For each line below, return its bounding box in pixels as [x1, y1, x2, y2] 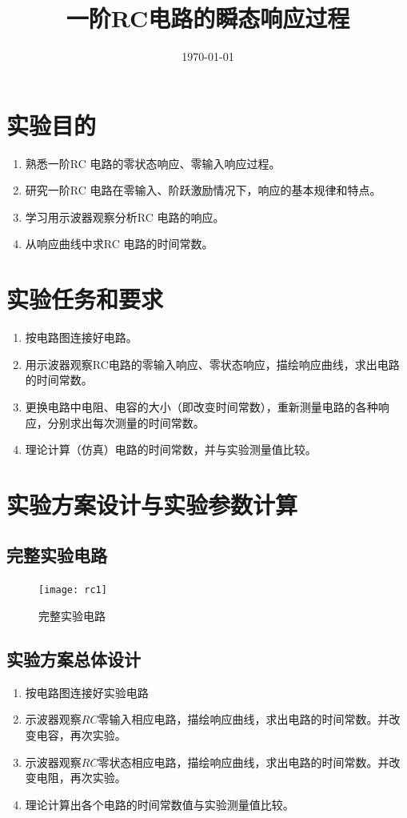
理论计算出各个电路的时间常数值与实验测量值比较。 [25, 796, 294, 812]
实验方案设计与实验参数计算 [6, 487, 298, 520]
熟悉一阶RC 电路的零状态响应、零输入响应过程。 [25, 154, 281, 171]
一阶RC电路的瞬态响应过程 [66, 2, 350, 34]
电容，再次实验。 [36, 726, 126, 743]
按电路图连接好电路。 [25, 329, 138, 346]
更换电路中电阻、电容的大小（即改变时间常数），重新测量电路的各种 [25, 398, 378, 415]
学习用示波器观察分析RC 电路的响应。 [25, 208, 225, 225]
